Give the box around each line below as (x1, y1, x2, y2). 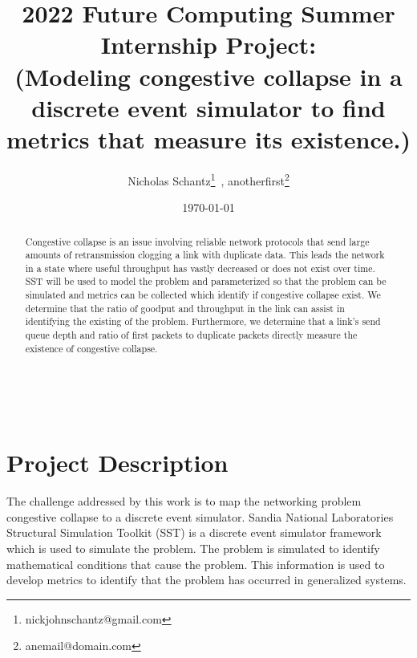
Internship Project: (100, 28, 317, 61)
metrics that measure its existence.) (6, 122, 411, 155)
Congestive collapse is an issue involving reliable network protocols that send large (25, 234, 370, 248)
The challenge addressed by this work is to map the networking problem (6, 493, 362, 510)
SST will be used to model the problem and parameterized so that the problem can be (25, 274, 387, 288)
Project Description (6, 446, 229, 479)
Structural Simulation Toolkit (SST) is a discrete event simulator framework (6, 524, 382, 541)
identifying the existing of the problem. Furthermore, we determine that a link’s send (25, 315, 381, 328)
